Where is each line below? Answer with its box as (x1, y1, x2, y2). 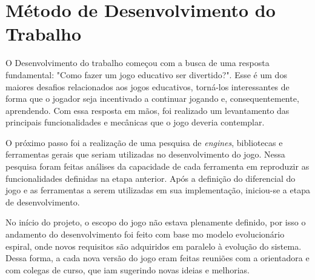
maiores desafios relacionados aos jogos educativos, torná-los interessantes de (5, 80, 290, 93)
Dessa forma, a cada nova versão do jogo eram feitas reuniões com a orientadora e (5, 252, 310, 264)
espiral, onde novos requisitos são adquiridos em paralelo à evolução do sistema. (5, 239, 302, 252)
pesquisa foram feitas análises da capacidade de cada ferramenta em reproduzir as (5, 160, 310, 173)
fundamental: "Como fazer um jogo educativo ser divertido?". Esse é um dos (5, 68, 287, 81)
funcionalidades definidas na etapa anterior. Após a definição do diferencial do (5, 172, 296, 184)
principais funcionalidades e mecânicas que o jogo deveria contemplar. (5, 116, 265, 128)
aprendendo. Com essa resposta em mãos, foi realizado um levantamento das (5, 104, 290, 116)
